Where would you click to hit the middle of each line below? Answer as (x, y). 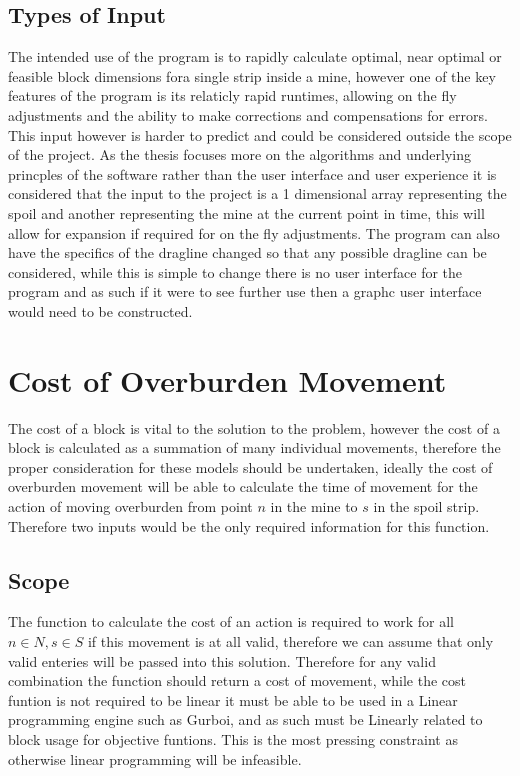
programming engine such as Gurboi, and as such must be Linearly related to (245, 719)
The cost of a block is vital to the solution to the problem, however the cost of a (254, 427)
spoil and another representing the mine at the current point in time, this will (246, 212)
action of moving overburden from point (130, 506)
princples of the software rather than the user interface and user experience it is (252, 173)
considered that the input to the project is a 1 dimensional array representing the (257, 193)
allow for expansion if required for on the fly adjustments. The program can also (254, 232)
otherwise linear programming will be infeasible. (155, 758)
